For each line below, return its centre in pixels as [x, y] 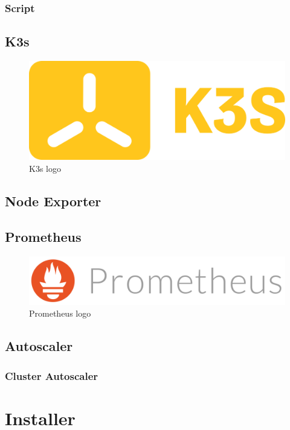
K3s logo [45, 169]
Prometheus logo [60, 313]
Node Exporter [53, 201]
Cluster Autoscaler [52, 375]
